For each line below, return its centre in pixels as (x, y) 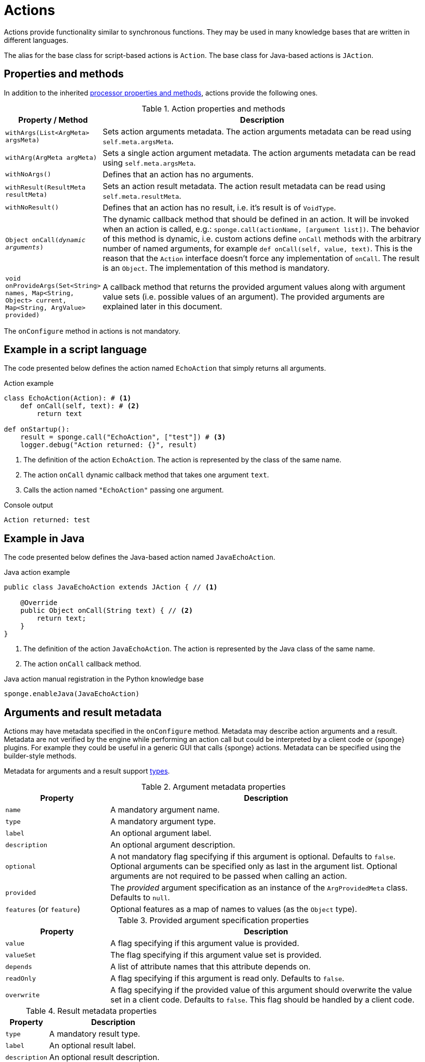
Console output (29, 505)
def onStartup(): (37, 429)
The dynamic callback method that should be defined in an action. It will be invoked (256, 219)
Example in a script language (76, 350)
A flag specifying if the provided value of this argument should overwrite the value (261, 990)
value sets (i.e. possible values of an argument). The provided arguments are (244, 296)
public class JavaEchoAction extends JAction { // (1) (111, 587)
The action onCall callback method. (82, 664)
